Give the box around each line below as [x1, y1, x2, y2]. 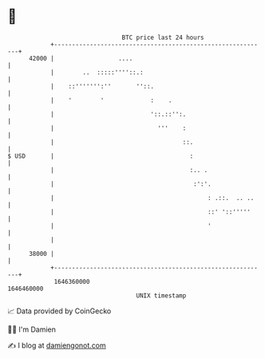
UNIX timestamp [136, 291, 187, 300]
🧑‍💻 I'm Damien [7, 325, 57, 334]
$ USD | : [7, 151, 194, 160]
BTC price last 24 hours [121, 33, 204, 41]
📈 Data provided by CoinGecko [7, 306, 112, 316]
